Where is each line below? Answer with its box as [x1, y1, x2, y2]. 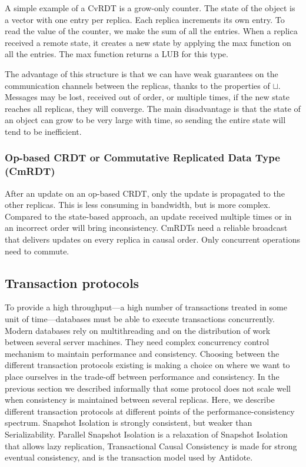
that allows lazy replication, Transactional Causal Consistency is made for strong [5, 439, 297, 452]
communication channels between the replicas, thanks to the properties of [5, 79, 270, 91]
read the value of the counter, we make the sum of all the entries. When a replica [5, 25, 298, 37]
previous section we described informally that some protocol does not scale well [5, 382, 291, 394]
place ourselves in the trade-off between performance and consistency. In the [5, 370, 280, 382]
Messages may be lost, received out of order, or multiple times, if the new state [5, 91, 290, 103]
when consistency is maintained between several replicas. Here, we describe [5, 393, 275, 406]
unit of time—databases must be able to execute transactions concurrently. [5, 313, 275, 325]
